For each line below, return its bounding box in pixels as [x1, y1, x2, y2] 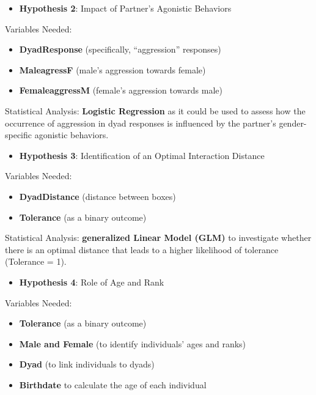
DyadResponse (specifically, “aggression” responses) [19, 43, 221, 56]
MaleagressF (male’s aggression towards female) [19, 63, 206, 76]
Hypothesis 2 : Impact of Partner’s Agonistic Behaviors [19, 2, 232, 14]
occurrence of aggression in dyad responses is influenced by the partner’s [5, 116, 276, 129]
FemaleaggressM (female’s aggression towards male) [19, 84, 222, 97]
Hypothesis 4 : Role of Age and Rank [19, 275, 164, 288]
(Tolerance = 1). [5, 255, 67, 268]
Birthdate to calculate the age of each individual [19, 378, 207, 391]
